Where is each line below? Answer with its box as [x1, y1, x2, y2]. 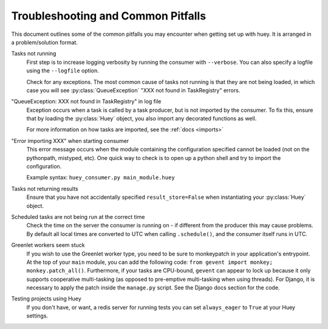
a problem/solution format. [11, 38, 78, 46]
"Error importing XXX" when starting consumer [11, 137, 129, 144]
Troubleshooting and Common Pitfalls [11, 9, 207, 23]
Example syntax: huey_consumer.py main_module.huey [26, 174, 176, 181]
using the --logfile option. [26, 67, 100, 74]
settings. [26, 312, 49, 319]
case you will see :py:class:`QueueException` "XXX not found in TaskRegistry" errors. [26, 86, 241, 94]
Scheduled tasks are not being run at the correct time [11, 213, 145, 220]
